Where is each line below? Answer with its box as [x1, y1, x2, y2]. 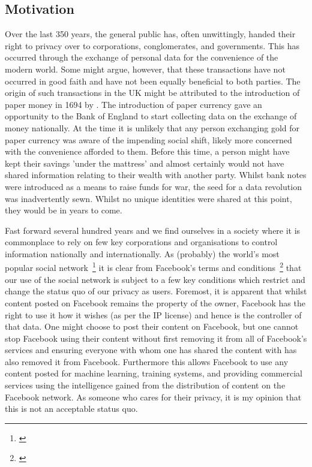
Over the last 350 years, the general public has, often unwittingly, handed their [5, 28, 296, 40]
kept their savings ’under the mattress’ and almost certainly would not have [5, 156, 284, 169]
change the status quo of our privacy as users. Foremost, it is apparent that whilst [5, 285, 307, 297]
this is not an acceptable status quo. [5, 402, 138, 415]
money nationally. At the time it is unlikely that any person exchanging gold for [5, 121, 300, 134]
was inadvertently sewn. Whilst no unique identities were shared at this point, [5, 192, 292, 204]
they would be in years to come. [5, 204, 122, 216]
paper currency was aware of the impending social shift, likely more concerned [5, 133, 292, 146]
